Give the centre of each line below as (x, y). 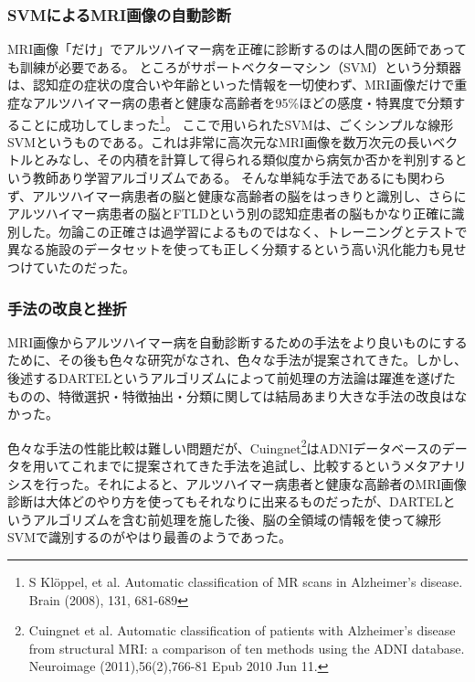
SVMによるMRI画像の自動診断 (119, 14)
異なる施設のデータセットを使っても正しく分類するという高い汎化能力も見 (231, 249)
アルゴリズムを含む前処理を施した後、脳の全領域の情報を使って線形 (237, 519)
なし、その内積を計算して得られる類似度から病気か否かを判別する (256, 160)
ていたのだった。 (84, 267)
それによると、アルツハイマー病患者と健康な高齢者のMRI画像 (281, 483)
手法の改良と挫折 (67, 308)
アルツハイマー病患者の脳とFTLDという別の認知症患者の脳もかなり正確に (230, 213)
